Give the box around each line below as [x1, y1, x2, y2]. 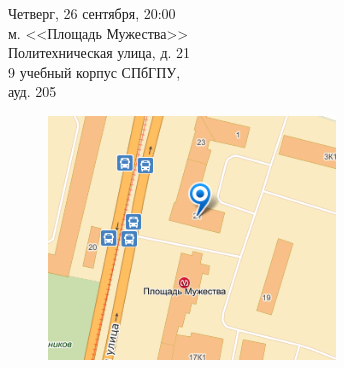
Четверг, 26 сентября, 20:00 [8, 3, 176, 23]
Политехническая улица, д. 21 [8, 42, 191, 63]
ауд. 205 [8, 81, 57, 102]
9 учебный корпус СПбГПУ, [8, 61, 181, 82]
